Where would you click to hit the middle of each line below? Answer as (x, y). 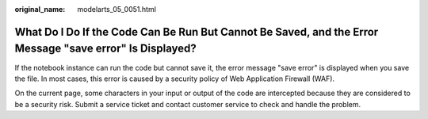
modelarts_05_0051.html (117, 9)
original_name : (40, 9)
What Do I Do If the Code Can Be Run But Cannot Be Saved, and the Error (197, 32)
